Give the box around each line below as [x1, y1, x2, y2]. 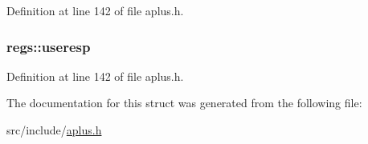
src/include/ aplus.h [6, 122, 102, 138]
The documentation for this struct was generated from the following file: [6, 94, 362, 111]
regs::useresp [6, 36, 91, 56]
